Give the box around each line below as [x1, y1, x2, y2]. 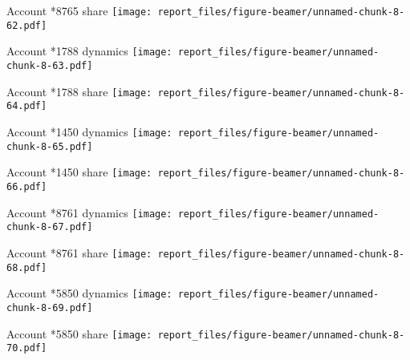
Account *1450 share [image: [6, 164, 152, 180]
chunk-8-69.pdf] [6, 301, 93, 313]
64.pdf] [6, 100, 47, 112]
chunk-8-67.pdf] [6, 221, 93, 233]
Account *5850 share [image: [6, 325, 152, 342]
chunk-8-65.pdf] [6, 140, 93, 152]
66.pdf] [6, 180, 47, 192]
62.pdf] [6, 19, 47, 31]
